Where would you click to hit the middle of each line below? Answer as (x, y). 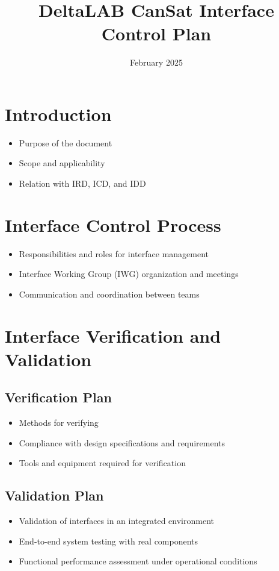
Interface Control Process (113, 224)
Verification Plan (58, 397)
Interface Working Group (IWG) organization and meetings (129, 274)
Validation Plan (54, 495)
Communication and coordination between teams (109, 294)
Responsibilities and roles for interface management (114, 253)
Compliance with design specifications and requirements (122, 442)
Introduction (58, 114)
